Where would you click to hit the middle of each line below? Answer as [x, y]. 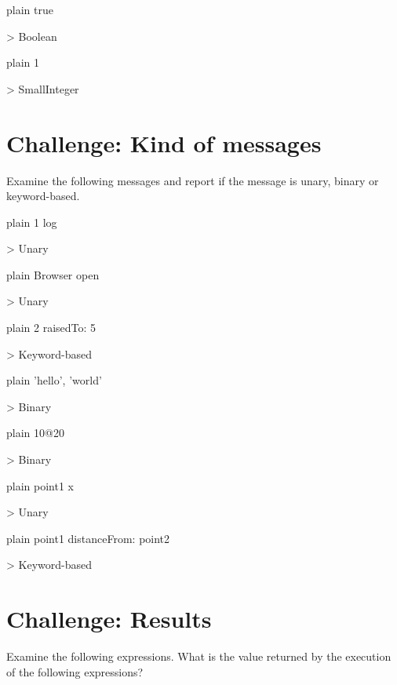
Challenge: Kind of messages [164, 142]
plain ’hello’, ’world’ [54, 380]
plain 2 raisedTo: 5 [51, 328]
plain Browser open [53, 274]
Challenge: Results [109, 619]
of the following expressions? [75, 671]
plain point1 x [40, 485]
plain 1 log [32, 222]
